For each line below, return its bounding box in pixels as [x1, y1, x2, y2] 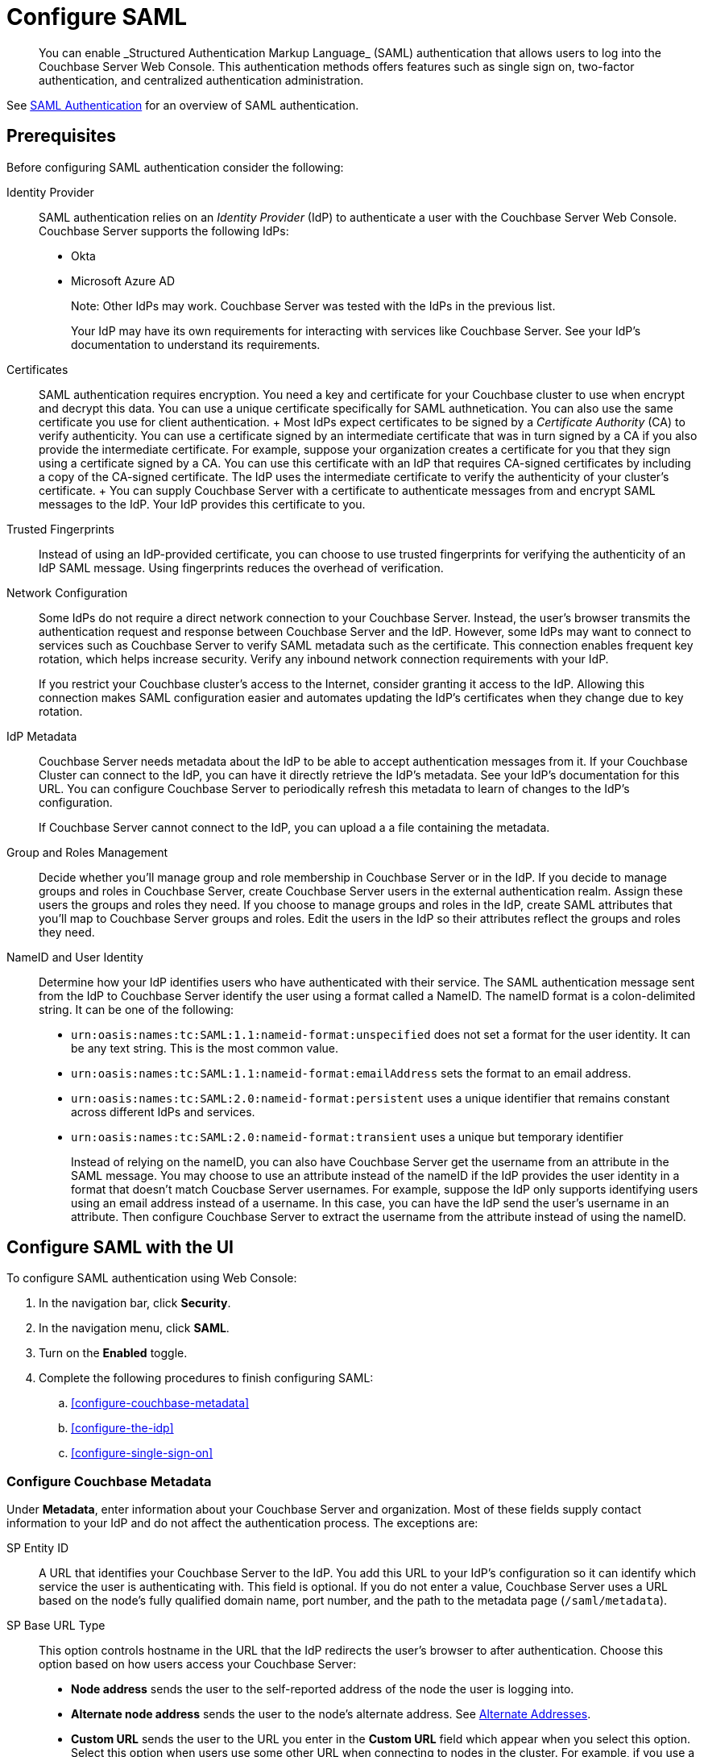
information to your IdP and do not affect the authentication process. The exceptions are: [6, 1516, 478, 1531]
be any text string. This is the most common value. [71, 1040, 339, 1055]
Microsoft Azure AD [71, 273, 176, 288]
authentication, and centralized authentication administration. [39, 73, 364, 87]
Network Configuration [6, 585, 128, 600]
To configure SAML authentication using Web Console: [6, 1271, 297, 1286]
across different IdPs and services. [71, 1104, 255, 1119]
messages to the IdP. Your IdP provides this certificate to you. [39, 496, 366, 511]
